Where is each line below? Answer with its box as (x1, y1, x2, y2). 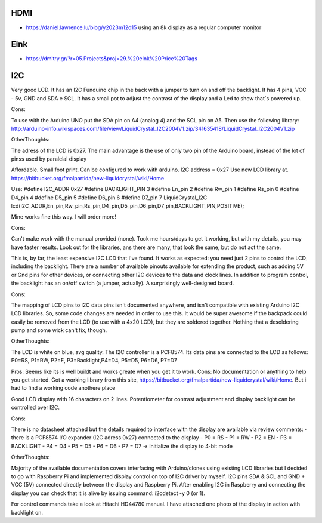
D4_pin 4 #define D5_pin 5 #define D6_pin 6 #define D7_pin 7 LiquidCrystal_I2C (11, 194, 208, 201)
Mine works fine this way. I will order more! (11, 213, 116, 220)
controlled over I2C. (11, 404, 60, 411)
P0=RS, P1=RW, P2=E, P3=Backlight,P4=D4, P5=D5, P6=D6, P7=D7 (11, 357, 177, 364)
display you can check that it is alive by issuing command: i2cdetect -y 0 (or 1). (11, 490, 205, 497)
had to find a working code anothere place (11, 384, 116, 392)
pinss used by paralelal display (11, 155, 87, 162)
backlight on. (11, 509, 44, 516)
